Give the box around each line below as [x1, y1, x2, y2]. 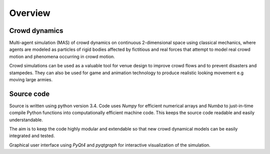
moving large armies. [9, 77, 53, 83]
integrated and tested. [9, 133, 55, 139]
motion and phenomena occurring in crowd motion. [9, 53, 115, 59]
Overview [9, 7, 50, 18]
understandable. [9, 117, 43, 123]
